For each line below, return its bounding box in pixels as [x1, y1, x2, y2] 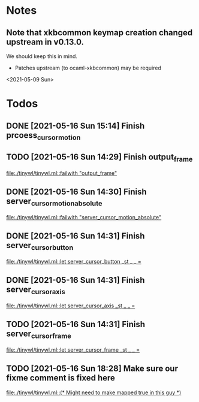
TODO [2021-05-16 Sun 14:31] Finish [6, 319, 146, 330]
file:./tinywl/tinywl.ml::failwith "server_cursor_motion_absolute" [6, 213, 162, 220]
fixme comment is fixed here [6, 373, 116, 383]
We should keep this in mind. [6, 53, 78, 60]
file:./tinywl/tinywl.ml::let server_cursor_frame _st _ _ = [6, 346, 140, 353]
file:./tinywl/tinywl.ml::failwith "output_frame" [6, 169, 117, 177]
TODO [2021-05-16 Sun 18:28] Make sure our [6, 364, 179, 374]
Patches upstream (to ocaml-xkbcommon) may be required [14, 64, 162, 71]
